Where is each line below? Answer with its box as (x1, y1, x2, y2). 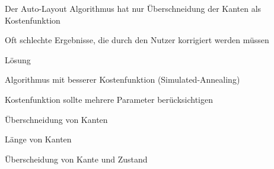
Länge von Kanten (5, 133, 72, 145)
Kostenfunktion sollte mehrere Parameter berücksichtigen (5, 93, 214, 105)
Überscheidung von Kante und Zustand (5, 152, 148, 165)
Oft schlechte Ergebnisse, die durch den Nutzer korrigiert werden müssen (5, 34, 269, 46)
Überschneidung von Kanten (5, 113, 108, 125)
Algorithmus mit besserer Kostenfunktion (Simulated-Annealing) (5, 73, 240, 86)
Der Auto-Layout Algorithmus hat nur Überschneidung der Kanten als (5, 2, 262, 14)
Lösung (5, 53, 31, 66)
